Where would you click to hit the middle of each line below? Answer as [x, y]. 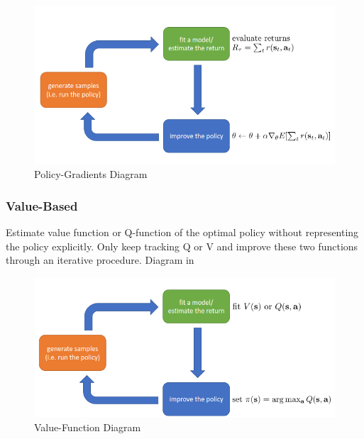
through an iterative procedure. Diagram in [100, 260]
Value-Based [42, 205]
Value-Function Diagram [88, 427]
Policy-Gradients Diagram [91, 174]
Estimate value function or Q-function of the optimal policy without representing [182, 232]
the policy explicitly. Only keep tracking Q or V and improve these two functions [182, 246]
